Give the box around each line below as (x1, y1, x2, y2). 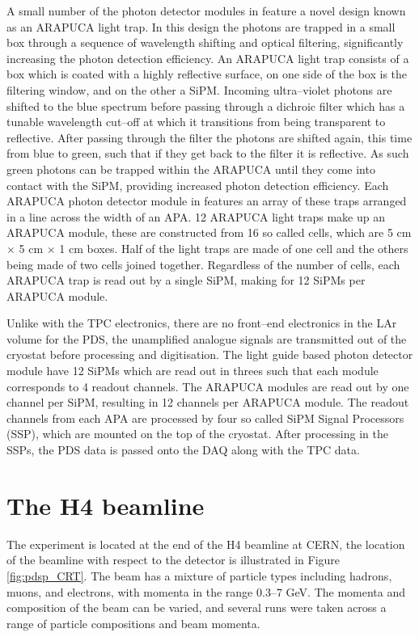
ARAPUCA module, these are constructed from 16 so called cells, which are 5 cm (6, 224, 412, 241)
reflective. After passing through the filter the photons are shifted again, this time (6, 129, 413, 146)
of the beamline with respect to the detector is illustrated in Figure (6, 551, 341, 568)
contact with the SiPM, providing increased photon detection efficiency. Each (6, 176, 389, 193)
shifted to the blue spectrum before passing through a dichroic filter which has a (6, 97, 405, 114)
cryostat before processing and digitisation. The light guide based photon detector (6, 346, 413, 363)
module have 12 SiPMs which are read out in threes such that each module (6, 362, 379, 379)
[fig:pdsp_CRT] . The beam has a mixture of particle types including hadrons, (6, 567, 392, 584)
